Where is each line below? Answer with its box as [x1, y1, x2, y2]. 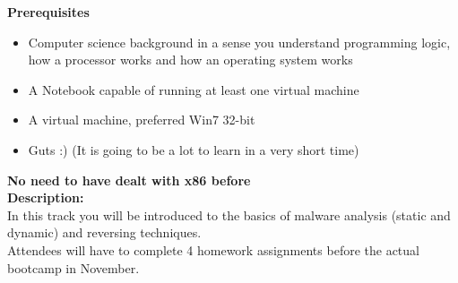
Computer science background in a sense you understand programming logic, [28, 32, 451, 51]
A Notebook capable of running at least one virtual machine [28, 80, 359, 99]
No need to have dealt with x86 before [7, 170, 251, 189]
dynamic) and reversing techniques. [7, 223, 202, 242]
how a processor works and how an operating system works [28, 50, 353, 69]
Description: [7, 188, 84, 207]
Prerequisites [7, 3, 90, 21]
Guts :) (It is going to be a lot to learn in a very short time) [28, 140, 359, 159]
